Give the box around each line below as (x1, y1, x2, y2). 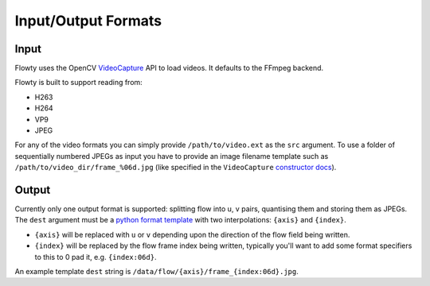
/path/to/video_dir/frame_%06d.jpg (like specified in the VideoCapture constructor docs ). (14, 163, 337, 172)
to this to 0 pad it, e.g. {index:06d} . (34, 252, 157, 261)
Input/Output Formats (14, 12, 162, 29)
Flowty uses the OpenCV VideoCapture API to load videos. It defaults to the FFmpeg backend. (14, 64, 324, 73)
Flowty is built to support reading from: (14, 78, 143, 87)
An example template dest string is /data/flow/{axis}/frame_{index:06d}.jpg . (14, 267, 299, 276)
